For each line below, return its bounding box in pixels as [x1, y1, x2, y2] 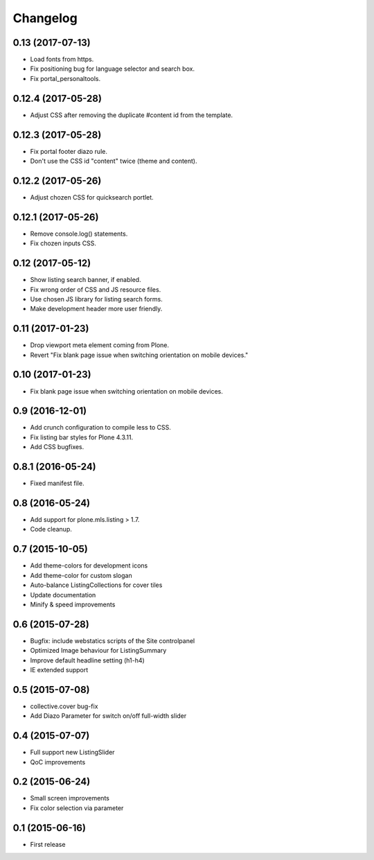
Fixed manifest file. [30, 479, 84, 488]
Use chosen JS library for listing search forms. [30, 295, 163, 303]
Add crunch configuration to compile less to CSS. [30, 423, 171, 432]
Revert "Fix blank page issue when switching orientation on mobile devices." [30, 351, 249, 359]
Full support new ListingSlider [30, 748, 115, 757]
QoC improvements [30, 757, 86, 766]
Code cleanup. [30, 525, 72, 534]
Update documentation [30, 590, 96, 599]
